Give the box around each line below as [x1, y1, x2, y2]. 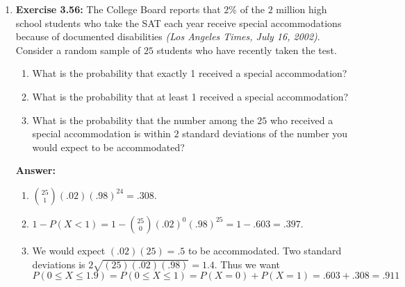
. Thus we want [214, 256, 280, 271]
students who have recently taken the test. [156, 42, 337, 57]
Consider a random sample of [15, 42, 141, 57]
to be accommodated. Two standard [188, 243, 342, 257]
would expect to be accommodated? [32, 139, 185, 154]
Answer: [15, 163, 56, 177]
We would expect [32, 243, 106, 257]
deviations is [32, 256, 85, 271]
